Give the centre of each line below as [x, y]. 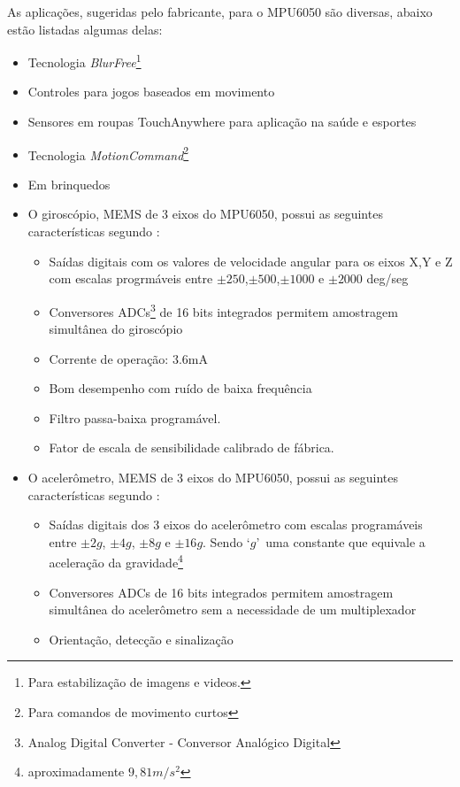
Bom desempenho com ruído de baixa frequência [180, 388]
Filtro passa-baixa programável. [135, 417]
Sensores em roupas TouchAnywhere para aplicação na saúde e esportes [222, 122]
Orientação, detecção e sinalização [141, 639]
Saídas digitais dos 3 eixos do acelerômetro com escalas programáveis [236, 525]
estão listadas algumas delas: [85, 29]
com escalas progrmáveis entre [131, 278]
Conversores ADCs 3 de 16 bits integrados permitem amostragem [223, 310]
